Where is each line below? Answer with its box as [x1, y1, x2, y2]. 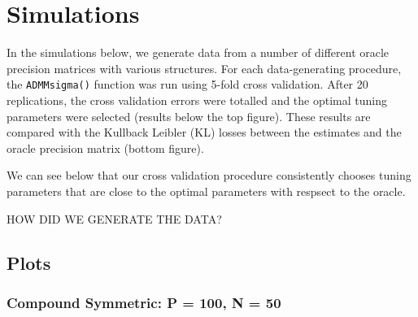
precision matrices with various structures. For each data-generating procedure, [7, 59, 402, 76]
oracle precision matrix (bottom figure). [7, 139, 204, 156]
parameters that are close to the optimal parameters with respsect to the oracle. [7, 182, 406, 199]
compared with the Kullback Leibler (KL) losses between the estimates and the [7, 124, 402, 141]
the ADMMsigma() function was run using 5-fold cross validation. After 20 [7, 76, 368, 93]
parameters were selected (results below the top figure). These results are [7, 107, 371, 124]
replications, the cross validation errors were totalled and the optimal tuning [7, 91, 388, 108]
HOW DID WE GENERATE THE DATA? [7, 210, 222, 227]
